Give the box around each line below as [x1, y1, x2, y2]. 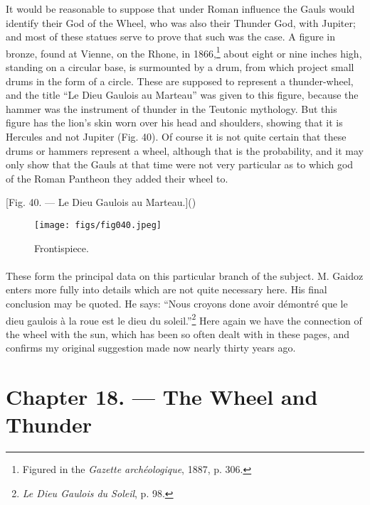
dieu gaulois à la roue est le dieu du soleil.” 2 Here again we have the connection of [6, 310, 362, 327]
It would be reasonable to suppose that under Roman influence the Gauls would [6, 1, 355, 16]
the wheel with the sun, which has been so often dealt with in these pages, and [6, 326, 349, 341]
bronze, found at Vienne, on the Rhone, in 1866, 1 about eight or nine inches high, [6, 43, 362, 60]
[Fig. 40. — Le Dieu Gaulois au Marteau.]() [6, 195, 196, 210]
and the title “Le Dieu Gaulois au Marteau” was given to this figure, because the [6, 87, 359, 102]
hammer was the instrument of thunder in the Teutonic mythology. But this [6, 101, 337, 116]
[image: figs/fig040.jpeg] [34, 219, 162, 230]
